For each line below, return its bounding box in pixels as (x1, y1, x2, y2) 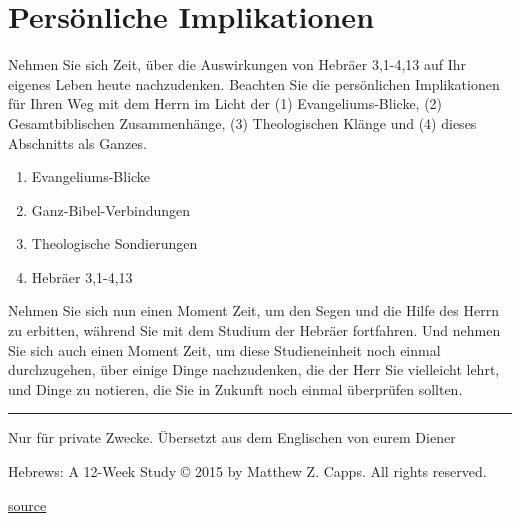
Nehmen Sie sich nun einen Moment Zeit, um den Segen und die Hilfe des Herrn (8, 300, 499, 321)
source (8, 494, 47, 515)
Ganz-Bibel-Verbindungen (31, 199, 191, 220)
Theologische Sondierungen (31, 233, 198, 254)
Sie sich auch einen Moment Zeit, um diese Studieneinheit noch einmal (8, 339, 441, 360)
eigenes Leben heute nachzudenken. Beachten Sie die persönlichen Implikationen (8, 73, 500, 94)
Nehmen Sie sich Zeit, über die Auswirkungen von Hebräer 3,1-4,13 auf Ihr (8, 54, 467, 75)
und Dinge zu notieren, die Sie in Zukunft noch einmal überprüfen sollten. (8, 378, 463, 399)
